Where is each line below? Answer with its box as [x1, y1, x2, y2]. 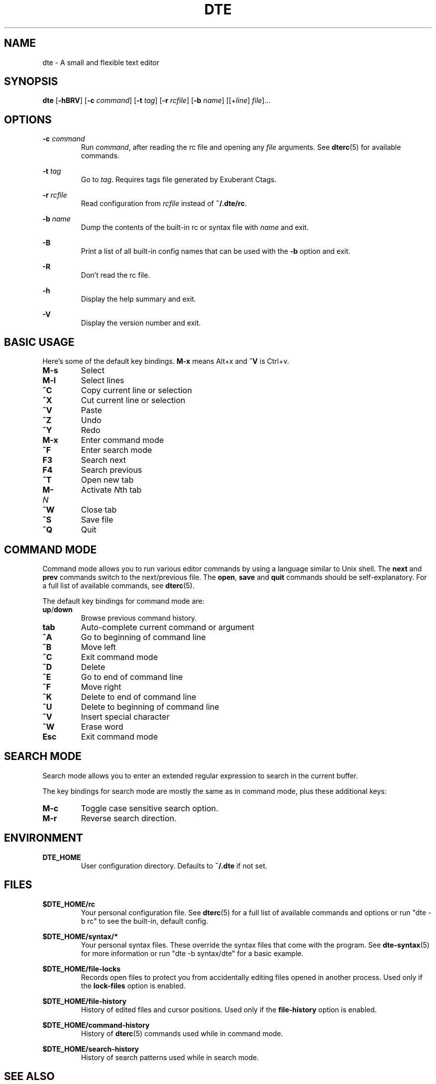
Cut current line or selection [81, 395, 186, 406]
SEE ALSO [4, 1070, 55, 1083]
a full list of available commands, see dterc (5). [42, 581, 195, 590]
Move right [81, 681, 121, 692]
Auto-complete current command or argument [81, 622, 254, 632]
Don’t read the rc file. [81, 271, 150, 280]
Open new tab [81, 475, 134, 485]
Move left [81, 642, 116, 652]
